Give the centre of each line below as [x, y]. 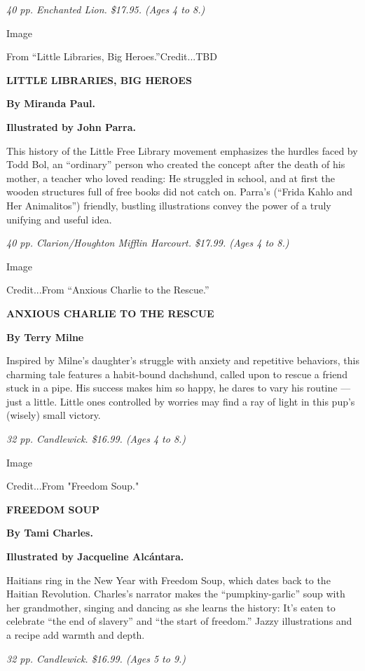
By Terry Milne [45, 337]
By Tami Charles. [50, 533]
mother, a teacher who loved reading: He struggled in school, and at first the [171, 178]
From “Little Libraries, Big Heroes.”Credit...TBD [112, 56]
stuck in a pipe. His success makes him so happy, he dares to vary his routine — [179, 388]
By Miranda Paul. [51, 103]
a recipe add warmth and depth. [76, 635]
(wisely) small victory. [54, 415]
